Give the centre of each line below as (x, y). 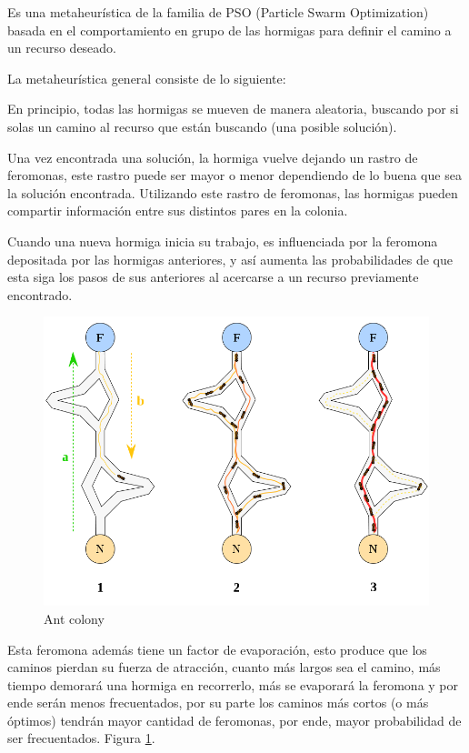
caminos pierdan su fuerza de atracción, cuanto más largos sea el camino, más (224, 667)
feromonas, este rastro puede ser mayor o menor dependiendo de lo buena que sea (234, 175)
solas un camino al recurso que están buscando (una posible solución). (202, 126)
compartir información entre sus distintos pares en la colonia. (178, 211)
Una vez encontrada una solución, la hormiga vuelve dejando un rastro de (213, 157)
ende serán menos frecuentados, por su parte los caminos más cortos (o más (218, 703)
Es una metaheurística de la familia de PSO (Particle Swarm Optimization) (218, 12)
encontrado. (40, 294)
